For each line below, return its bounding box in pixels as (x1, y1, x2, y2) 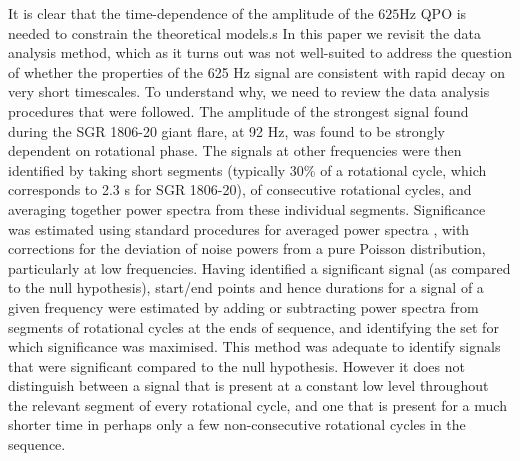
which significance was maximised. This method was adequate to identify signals (8, 336, 501, 357)
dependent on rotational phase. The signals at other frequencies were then (8, 140, 462, 161)
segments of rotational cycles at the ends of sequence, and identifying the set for (8, 316, 499, 337)
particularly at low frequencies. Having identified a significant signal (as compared (8, 257, 511, 278)
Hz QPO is (399, 3, 467, 23)
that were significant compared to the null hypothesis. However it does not (8, 355, 465, 376)
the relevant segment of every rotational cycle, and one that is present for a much (8, 394, 507, 415)
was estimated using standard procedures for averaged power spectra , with (8, 218, 470, 239)
